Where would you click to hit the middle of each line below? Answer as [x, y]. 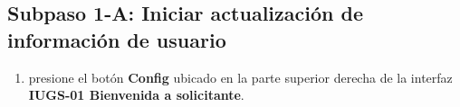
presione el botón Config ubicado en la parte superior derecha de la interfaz [240, 77]
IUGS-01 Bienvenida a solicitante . [136, 95]
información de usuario [117, 39]
